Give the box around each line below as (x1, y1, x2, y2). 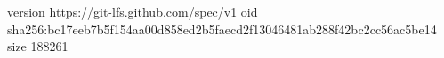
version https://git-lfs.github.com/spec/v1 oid (7, 3, 258, 20)
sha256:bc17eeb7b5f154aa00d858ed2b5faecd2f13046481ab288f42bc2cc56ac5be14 (7, 19, 437, 38)
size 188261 (7, 37, 69, 55)
